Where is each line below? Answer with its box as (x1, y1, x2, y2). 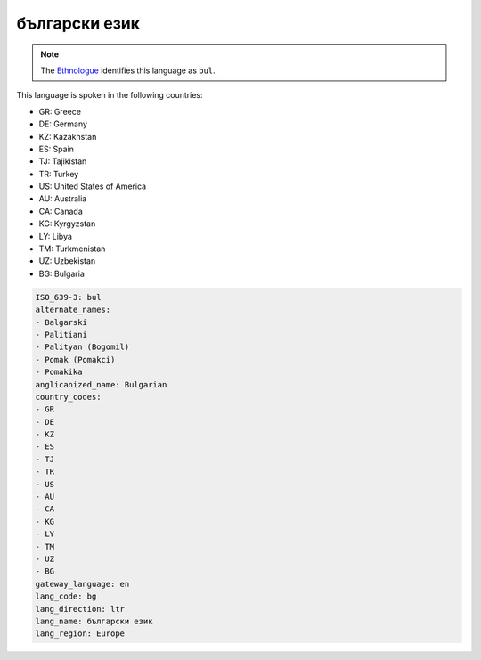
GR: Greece (38, 106, 82, 117)
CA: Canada (38, 206, 84, 216)
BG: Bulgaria (38, 268, 85, 279)
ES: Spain (38, 143, 75, 154)
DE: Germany (38, 118, 88, 129)
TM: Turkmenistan (38, 243, 106, 254)
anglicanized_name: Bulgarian (35, 379, 167, 389)
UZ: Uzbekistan (38, 256, 96, 266)
